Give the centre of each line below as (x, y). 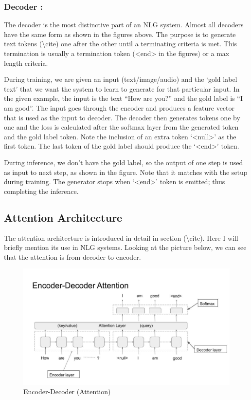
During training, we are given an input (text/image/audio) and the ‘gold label (121, 79)
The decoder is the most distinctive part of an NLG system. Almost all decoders (124, 25)
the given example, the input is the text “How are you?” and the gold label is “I (123, 98)
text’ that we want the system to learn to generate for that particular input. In (122, 88)
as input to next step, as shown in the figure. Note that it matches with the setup (126, 172)
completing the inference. (41, 191)
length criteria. (26, 63)
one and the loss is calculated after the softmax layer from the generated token (121, 127)
